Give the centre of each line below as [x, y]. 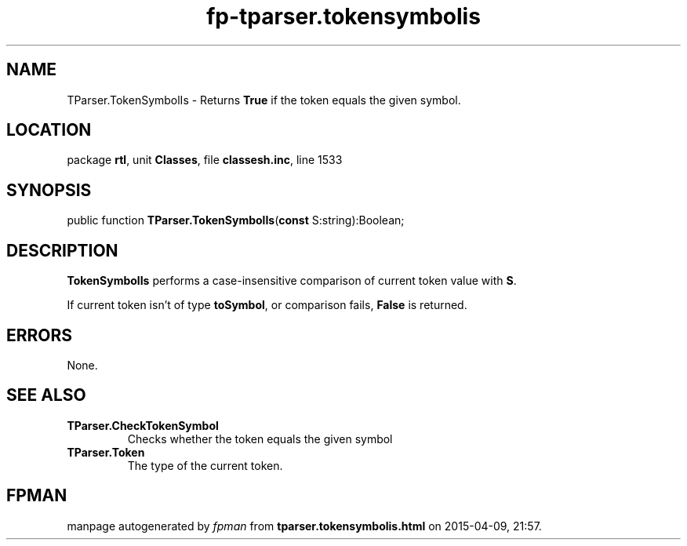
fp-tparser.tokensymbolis [343, 16]
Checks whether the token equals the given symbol [260, 439]
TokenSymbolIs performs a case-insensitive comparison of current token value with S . [292, 281]
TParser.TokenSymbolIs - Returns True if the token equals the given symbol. [264, 100]
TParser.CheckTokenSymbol [143, 425]
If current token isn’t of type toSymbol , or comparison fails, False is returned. [267, 305]
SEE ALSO [46, 395]
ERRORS [40, 335]
